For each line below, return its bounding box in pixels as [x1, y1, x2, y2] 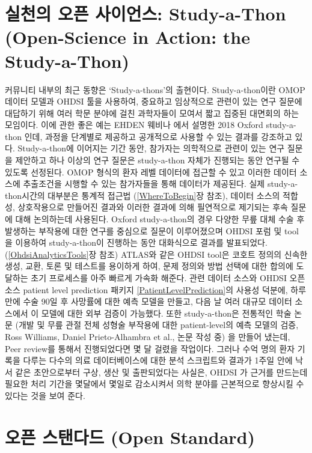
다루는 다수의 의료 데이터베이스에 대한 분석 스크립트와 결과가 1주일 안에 [23, 354, 293, 366]
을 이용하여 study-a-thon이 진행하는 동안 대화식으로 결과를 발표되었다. [5, 236, 268, 249]
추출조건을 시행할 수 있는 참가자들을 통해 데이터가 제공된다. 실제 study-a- [23, 177, 298, 190]
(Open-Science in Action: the [5, 25, 250, 49]
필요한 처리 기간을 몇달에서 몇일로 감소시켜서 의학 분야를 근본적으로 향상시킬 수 [5, 377, 304, 390]
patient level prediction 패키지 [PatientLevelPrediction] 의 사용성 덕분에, [23, 283, 288, 296]
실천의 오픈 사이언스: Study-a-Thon [5, 1, 286, 26]
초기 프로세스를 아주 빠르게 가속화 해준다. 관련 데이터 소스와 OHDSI [31, 272, 287, 284]
